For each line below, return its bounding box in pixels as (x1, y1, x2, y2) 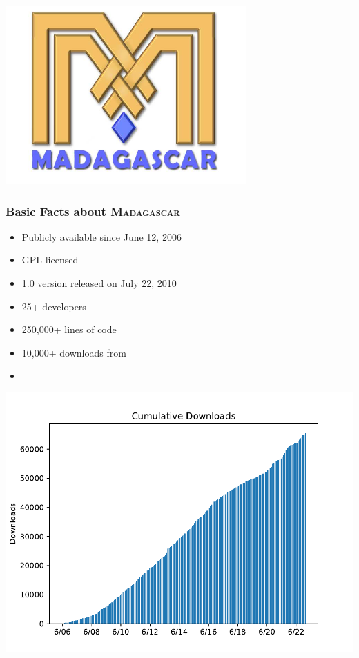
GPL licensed (21, 252, 79, 267)
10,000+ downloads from (21, 345, 126, 359)
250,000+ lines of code (21, 322, 117, 337)
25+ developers (21, 299, 86, 313)
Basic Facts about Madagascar (6, 202, 180, 219)
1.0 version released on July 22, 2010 (21, 276, 177, 290)
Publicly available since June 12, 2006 (21, 229, 182, 243)
